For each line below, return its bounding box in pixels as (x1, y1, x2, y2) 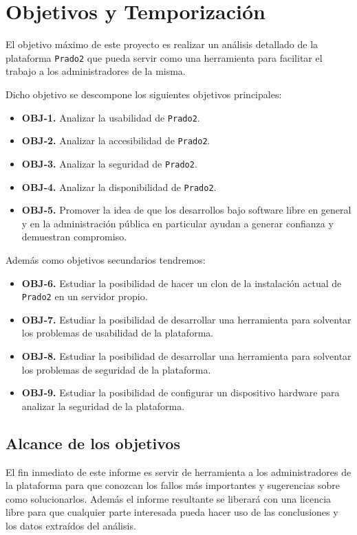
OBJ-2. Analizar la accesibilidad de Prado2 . (21, 133, 210, 148)
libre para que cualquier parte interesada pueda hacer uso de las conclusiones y (6, 505, 338, 519)
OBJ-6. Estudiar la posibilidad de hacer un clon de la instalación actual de (21, 275, 342, 290)
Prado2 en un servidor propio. (21, 289, 148, 304)
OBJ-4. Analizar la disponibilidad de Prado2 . (21, 179, 217, 194)
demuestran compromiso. (21, 229, 127, 244)
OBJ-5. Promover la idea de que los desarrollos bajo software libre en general (21, 203, 351, 217)
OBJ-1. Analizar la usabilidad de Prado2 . (21, 110, 200, 124)
